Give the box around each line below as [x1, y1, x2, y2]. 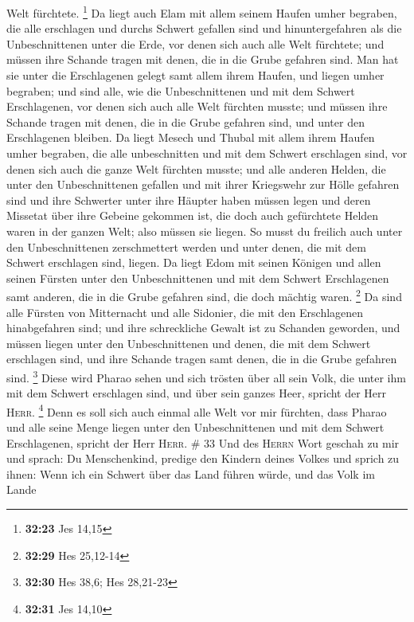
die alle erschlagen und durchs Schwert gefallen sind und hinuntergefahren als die [6, 20, 402, 37]
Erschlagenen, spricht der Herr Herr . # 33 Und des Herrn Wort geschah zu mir [6, 434, 400, 451]
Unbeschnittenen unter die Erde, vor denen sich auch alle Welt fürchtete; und [6, 35, 385, 52]
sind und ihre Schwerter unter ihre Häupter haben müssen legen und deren [6, 191, 371, 208]
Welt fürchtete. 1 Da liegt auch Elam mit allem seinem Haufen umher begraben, [6, 2, 397, 21]
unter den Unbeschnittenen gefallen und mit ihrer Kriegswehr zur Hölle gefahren [6, 176, 400, 193]
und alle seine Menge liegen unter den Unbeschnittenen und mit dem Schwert [6, 419, 385, 436]
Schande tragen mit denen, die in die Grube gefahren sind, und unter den [6, 113, 365, 130]
